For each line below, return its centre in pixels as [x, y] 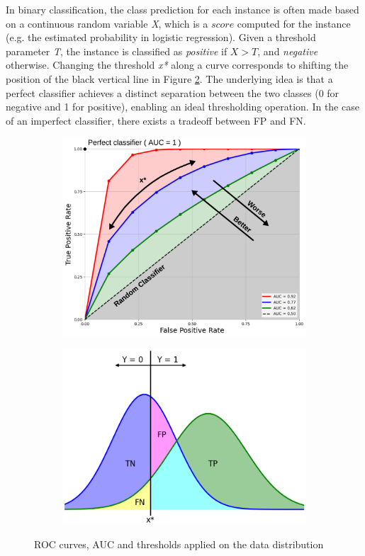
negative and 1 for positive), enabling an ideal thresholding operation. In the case [182, 107]
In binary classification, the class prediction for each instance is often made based [182, 9]
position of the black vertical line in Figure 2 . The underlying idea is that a [169, 78]
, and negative [288, 51]
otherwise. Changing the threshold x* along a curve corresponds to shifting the [177, 65]
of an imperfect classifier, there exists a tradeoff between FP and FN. [156, 120]
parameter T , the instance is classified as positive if [117, 51]
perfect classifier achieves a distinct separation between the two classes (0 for [173, 92]
